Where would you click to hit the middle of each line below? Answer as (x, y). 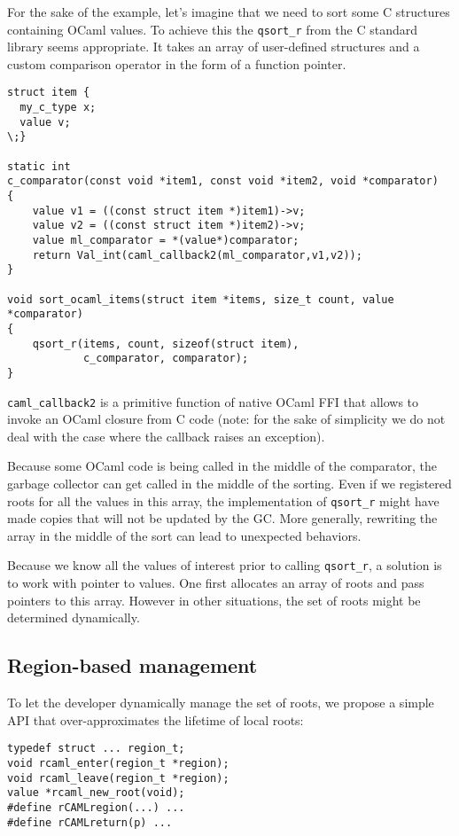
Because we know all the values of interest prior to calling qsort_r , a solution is (225, 565)
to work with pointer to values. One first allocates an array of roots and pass (216, 583)
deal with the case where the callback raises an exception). (166, 436)
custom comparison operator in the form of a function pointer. (177, 63)
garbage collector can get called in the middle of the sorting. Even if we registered (229, 483)
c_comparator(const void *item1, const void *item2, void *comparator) (223, 181)
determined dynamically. (74, 617)
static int (39, 166)
